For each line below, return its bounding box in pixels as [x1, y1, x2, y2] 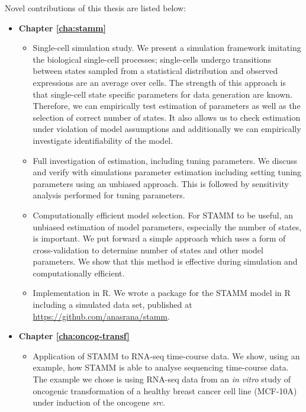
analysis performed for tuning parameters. [33, 189, 185, 201]
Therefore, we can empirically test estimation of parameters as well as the [33, 99, 301, 112]
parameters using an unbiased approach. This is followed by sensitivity [33, 177, 289, 189]
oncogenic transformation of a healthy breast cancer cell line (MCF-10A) [33, 384, 297, 397]
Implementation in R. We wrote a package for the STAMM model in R [33, 287, 291, 299]
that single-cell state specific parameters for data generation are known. [33, 88, 292, 100]
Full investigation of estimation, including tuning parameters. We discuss [33, 154, 298, 166]
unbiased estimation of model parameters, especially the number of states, [33, 220, 302, 233]
